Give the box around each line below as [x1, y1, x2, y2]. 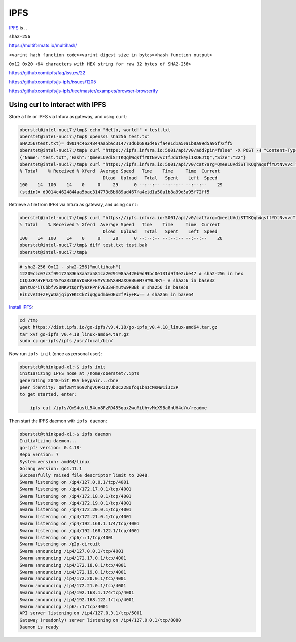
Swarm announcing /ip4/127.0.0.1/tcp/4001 [19, 548, 124, 554]
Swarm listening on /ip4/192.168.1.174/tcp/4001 [19, 521, 140, 527]
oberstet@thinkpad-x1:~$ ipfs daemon [19, 431, 111, 437]
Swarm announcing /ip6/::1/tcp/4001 [19, 604, 109, 609]
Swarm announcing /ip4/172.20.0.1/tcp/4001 [19, 576, 127, 581]
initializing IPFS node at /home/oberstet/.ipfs [19, 371, 140, 376]
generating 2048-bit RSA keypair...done [19, 377, 118, 383]
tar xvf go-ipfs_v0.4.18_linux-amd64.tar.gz [19, 331, 129, 337]
